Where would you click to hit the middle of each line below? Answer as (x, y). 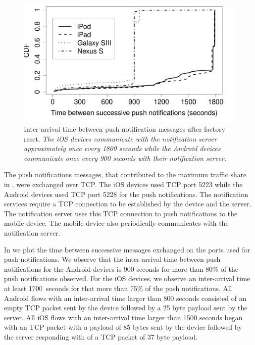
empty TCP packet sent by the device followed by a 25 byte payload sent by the (126, 308)
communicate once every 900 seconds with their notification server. (125, 158)
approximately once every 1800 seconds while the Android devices (122, 148)
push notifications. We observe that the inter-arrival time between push (112, 259)
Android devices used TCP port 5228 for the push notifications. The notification (126, 194)
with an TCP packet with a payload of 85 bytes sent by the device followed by (123, 327)
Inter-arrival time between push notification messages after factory (125, 129)
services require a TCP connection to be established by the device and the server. (128, 204)
